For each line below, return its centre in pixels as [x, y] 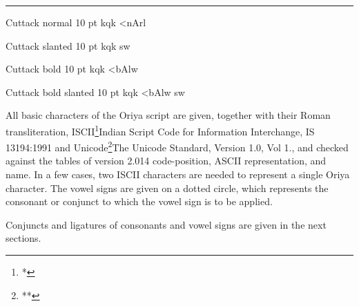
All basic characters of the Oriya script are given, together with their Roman [168, 115]
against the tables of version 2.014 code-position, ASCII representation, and [166, 161]
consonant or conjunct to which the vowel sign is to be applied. [139, 201]
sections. [23, 238]
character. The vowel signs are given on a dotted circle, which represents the [167, 188]
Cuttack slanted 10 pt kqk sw [68, 45]
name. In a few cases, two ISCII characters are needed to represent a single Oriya [178, 174]
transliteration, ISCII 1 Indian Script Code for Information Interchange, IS [160, 130]
